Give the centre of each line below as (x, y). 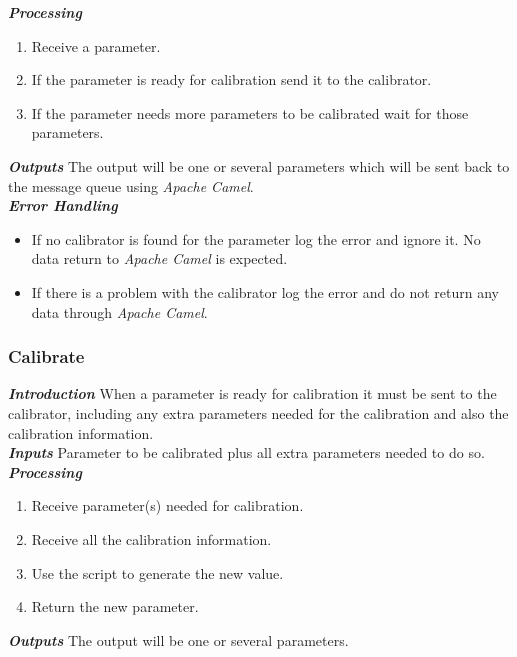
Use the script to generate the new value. (157, 572)
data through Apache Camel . (119, 311)
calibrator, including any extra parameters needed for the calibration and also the (258, 412)
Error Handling (63, 205)
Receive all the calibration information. (151, 538)
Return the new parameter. (115, 606)
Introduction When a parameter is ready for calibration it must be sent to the (252, 393)
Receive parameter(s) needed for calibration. (167, 505)
